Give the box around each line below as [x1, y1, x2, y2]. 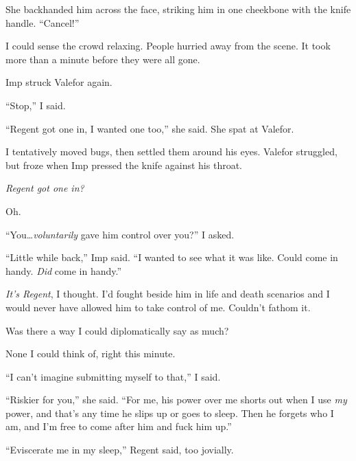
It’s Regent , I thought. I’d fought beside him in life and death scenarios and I [5, 286, 330, 301]
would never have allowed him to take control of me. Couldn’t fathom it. [5, 300, 311, 314]
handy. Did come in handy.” [5, 263, 122, 278]
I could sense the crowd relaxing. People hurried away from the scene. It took [5, 38, 331, 53]
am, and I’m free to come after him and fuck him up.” [5, 419, 232, 434]
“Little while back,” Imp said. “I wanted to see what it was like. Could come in [5, 250, 338, 265]
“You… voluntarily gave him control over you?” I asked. [5, 227, 235, 241]
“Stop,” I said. [5, 98, 66, 112]
